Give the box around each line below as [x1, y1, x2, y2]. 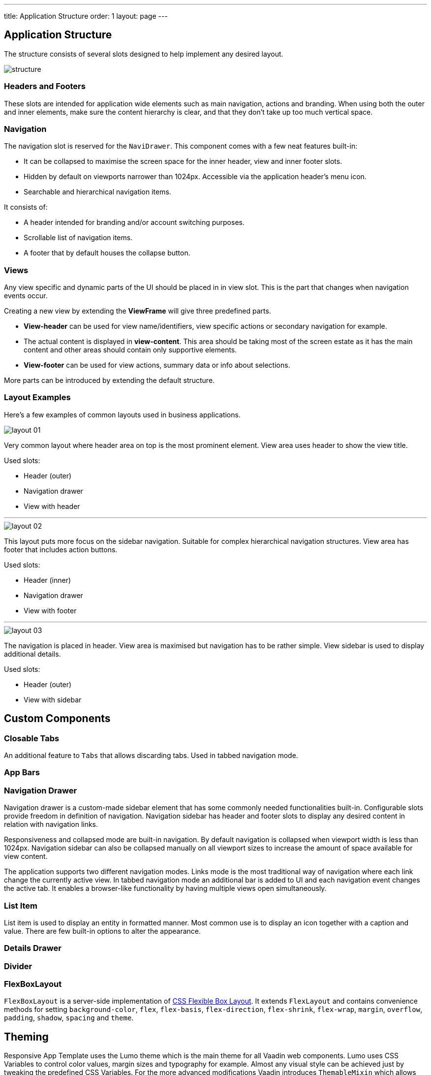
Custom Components [4, 712, 111, 725]
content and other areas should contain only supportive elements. [24, 346, 237, 354]
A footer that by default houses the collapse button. [24, 249, 190, 257]
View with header [24, 502, 80, 510]
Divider [4, 961, 32, 971]
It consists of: [4, 203, 48, 212]
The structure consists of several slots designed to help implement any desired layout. [4, 49, 283, 58]
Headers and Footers [4, 81, 86, 92]
